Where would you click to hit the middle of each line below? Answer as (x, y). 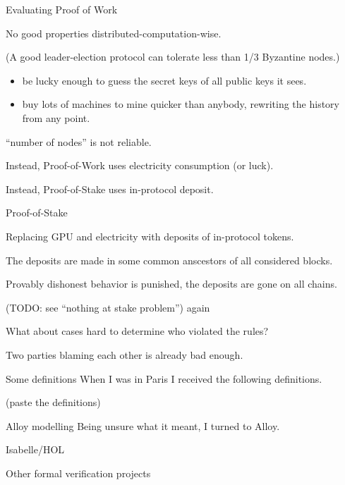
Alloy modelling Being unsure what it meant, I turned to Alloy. (143, 425)
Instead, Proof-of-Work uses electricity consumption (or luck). (140, 165)
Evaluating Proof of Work (62, 9)
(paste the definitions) (53, 402)
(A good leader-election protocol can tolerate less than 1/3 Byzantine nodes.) (173, 57)
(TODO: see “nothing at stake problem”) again (108, 307)
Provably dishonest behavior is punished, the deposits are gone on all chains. (171, 284)
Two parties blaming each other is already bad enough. (125, 354)
